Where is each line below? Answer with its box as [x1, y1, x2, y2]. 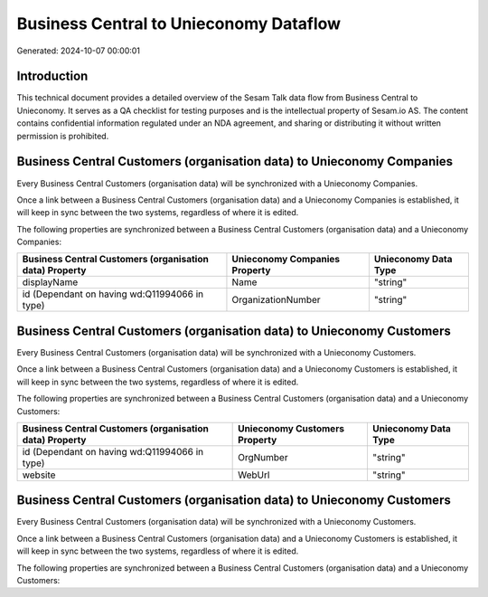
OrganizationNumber [231, 294, 321, 307]
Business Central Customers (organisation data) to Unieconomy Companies [16, 154, 454, 169]
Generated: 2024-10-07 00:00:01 [16, 45, 140, 56]
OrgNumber [238, 450, 288, 463]
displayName [22, 276, 79, 289]
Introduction [16, 69, 89, 84]
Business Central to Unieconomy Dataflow [16, 14, 342, 33]
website [22, 469, 56, 481]
